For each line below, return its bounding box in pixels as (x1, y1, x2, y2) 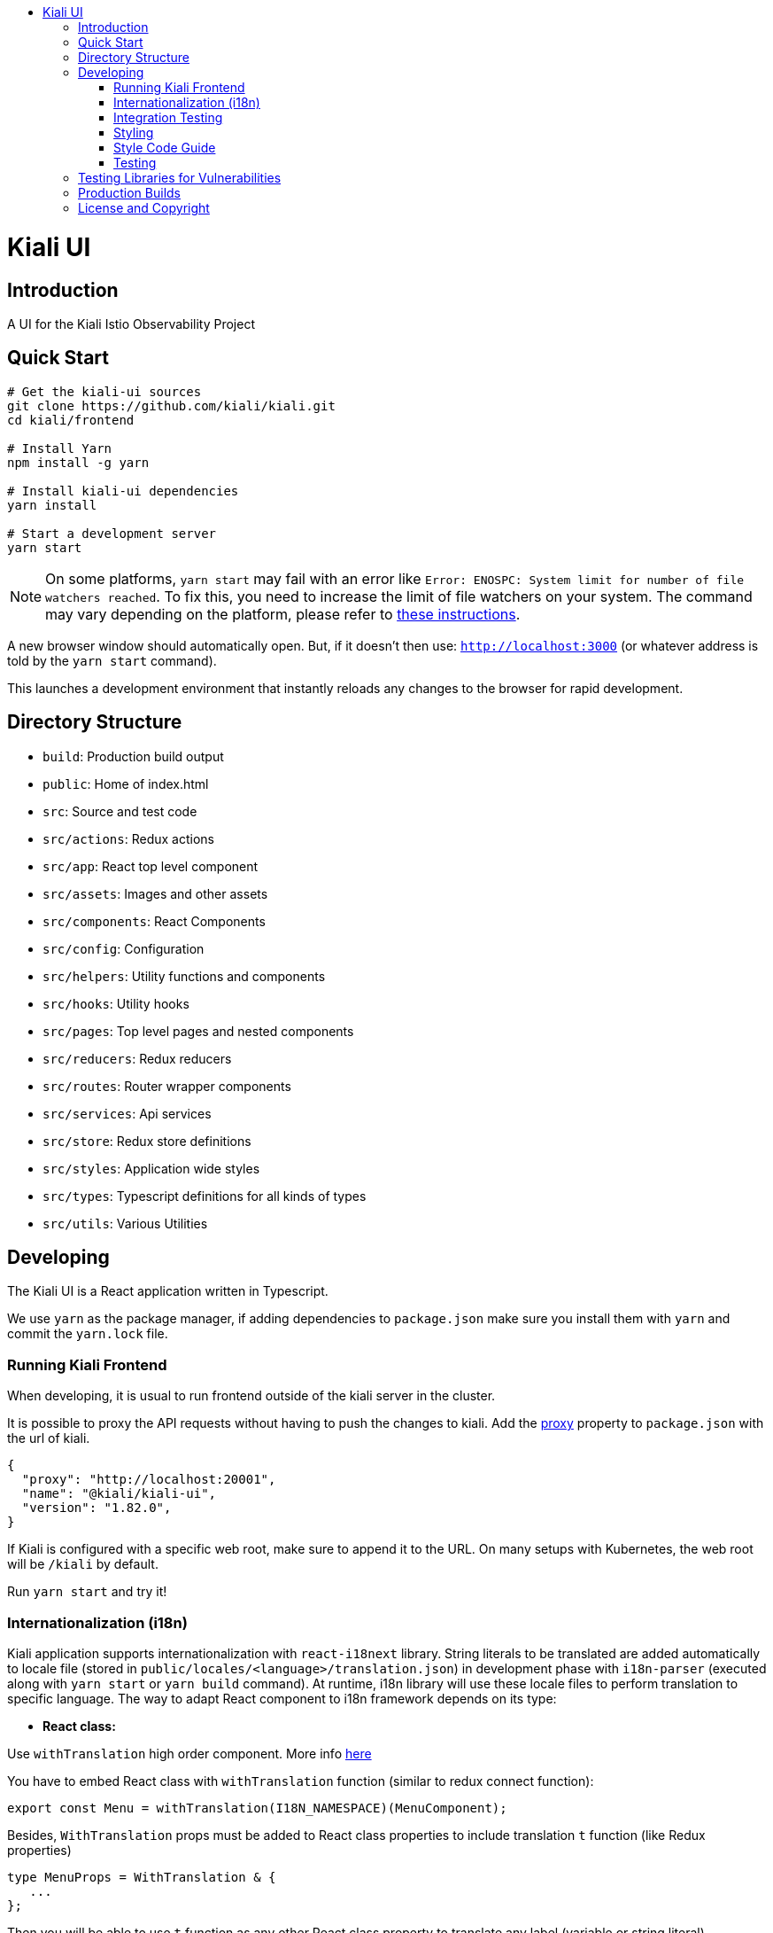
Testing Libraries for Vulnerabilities (78, 170, 282, 185)
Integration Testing (113, 110, 223, 125)
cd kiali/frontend (7, 412, 135, 427)
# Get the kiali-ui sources (7, 384, 202, 399)
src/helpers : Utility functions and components (43, 968, 326, 984)
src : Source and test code (43, 803, 197, 819)
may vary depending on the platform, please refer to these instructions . (45, 604, 521, 623)
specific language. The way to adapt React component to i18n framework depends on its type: (7, 1690, 557, 1706)
